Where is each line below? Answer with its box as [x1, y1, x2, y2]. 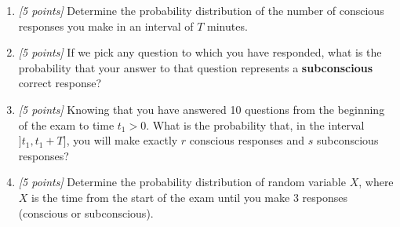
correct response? [18, 75, 102, 91]
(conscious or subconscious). [18, 204, 154, 221]
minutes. [207, 17, 248, 34]
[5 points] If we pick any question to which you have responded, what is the [18, 44, 382, 60]
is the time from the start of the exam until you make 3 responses [31, 189, 347, 205]
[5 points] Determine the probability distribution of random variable [18, 174, 346, 190]
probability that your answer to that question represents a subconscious [18, 59, 373, 75]
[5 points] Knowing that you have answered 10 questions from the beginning [18, 101, 385, 117]
